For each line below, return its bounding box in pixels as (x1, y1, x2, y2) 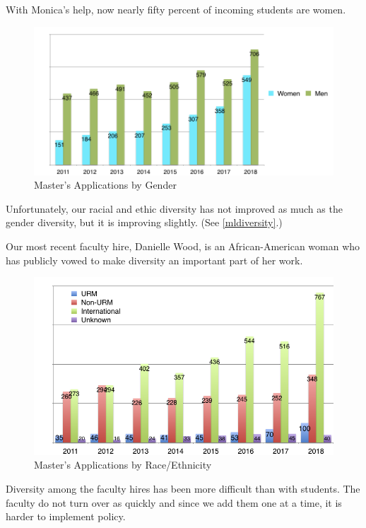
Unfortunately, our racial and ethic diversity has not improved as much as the (6, 201, 343, 216)
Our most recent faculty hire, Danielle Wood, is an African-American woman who (6, 239, 360, 254)
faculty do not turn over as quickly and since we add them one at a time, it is (6, 495, 342, 510)
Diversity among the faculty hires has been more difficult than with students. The (6, 481, 360, 496)
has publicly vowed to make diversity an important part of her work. (6, 252, 303, 267)
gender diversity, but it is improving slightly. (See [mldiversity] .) (6, 215, 283, 230)
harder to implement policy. (6, 509, 126, 524)
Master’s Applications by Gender (34, 177, 177, 192)
